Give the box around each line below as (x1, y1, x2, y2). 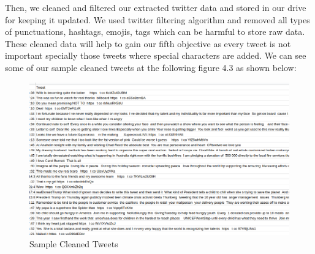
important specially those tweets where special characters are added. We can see (5, 49, 306, 62)
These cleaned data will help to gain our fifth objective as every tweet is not (5, 37, 291, 50)
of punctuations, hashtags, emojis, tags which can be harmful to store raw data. (5, 25, 305, 38)
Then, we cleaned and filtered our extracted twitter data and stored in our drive (5, 1, 306, 13)
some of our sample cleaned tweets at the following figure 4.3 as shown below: (5, 61, 297, 73)
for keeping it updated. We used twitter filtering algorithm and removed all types (5, 13, 310, 26)
